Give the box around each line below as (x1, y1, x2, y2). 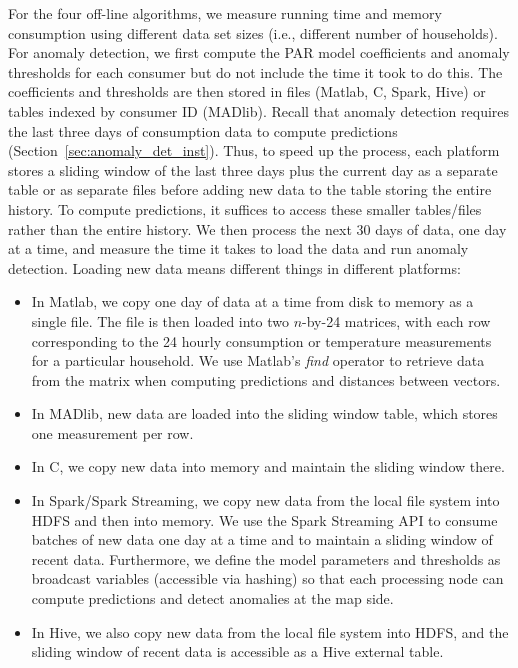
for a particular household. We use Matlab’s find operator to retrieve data (31, 350, 485, 371)
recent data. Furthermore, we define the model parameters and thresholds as (31, 548, 501, 569)
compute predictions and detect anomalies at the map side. (31, 588, 394, 609)
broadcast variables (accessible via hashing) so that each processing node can (31, 568, 504, 589)
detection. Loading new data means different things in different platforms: (8, 257, 461, 278)
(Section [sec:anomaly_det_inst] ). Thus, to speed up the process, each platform (8, 140, 500, 161)
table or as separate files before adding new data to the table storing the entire (8, 179, 492, 200)
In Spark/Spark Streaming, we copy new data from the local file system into (31, 490, 500, 511)
